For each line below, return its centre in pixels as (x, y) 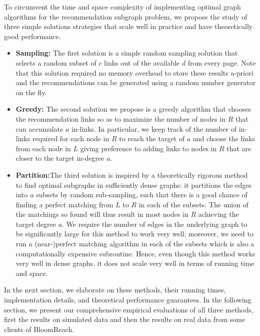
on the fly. (31, 92)
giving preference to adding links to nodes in (148, 148)
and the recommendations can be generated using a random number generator (136, 82)
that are (239, 148)
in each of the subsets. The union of (193, 204)
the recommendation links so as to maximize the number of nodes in (120, 118)
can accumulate (39, 128)
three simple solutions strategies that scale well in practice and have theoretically (128, 26)
